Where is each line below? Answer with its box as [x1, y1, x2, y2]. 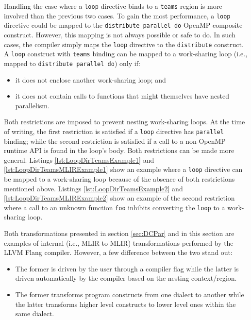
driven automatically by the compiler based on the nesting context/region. [15, 273, 237, 283]
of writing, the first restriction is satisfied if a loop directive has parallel [4, 126, 224, 136]
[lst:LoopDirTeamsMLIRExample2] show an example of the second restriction [4, 193, 235, 203]
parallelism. [15, 100, 50, 110]
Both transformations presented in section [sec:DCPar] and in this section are [4, 228, 234, 238]
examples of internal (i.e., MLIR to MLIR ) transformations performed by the [4, 237, 234, 248]
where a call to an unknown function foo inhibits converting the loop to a [4, 202, 225, 212]
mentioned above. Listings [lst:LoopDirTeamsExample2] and [4, 183, 183, 193]
